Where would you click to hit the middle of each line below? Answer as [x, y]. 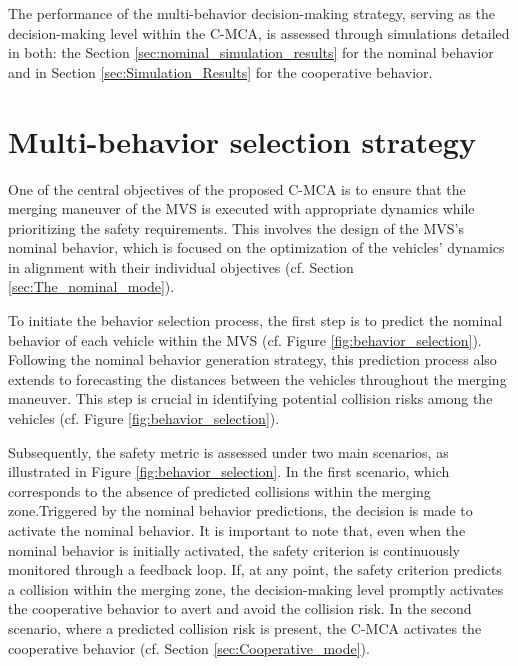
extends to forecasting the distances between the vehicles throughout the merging [257, 378]
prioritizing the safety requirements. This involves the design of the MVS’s [236, 227]
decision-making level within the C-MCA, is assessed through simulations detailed [259, 32]
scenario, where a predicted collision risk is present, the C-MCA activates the [245, 627]
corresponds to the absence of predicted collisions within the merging [219, 490]
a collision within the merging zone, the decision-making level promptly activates [256, 588]
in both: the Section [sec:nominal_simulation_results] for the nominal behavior [251, 52]
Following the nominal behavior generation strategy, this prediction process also [252, 359]
